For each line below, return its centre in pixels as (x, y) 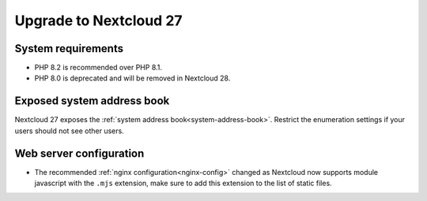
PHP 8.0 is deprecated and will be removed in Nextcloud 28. (132, 78)
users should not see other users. (69, 131)
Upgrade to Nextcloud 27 (98, 20)
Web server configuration (79, 153)
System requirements (69, 48)
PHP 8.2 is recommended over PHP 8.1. (98, 68)
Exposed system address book (92, 101)
